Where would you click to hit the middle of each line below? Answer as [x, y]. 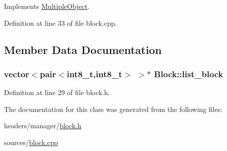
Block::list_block [189, 74]
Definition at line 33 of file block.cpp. [60, 23]
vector [17, 74]
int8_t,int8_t [94, 74]
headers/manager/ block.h [43, 126]
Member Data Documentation [83, 49]
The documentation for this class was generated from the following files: [113, 109]
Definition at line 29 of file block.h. [57, 92]
